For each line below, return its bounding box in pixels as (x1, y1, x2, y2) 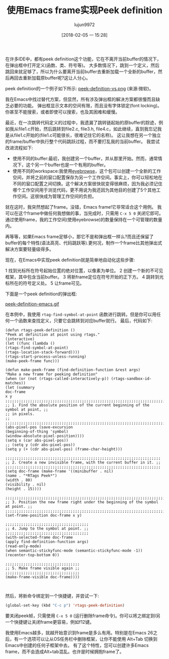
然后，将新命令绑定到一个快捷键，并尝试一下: (5, 592, 100, 599)
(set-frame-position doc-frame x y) (5, 512, 82, 518)
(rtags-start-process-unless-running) (5, 354, 87, 359)
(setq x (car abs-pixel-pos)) (5, 438, 69, 443)
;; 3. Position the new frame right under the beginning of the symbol (5, 499, 158, 504)
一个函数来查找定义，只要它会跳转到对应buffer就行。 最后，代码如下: (9, 317, 152, 323)
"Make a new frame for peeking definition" (5, 371, 98, 377)
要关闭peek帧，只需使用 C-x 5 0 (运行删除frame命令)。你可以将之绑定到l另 (5, 613, 160, 619)
